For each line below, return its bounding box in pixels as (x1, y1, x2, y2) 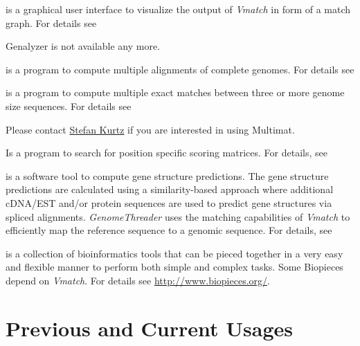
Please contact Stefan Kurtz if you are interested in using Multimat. (6, 122, 295, 136)
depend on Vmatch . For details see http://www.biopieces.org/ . (6, 273, 270, 287)
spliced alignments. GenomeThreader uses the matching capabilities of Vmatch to (6, 209, 350, 224)
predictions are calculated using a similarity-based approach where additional (6, 182, 334, 197)
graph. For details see (6, 15, 97, 30)
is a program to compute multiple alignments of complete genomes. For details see (6, 62, 354, 76)
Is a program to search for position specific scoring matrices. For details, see (6, 145, 327, 160)
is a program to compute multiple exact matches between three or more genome (6, 85, 345, 100)
